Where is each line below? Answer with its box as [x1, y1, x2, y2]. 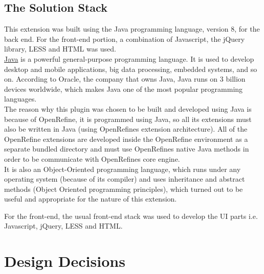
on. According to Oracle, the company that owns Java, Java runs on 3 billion [4, 73, 246, 84]
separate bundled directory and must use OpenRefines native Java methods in [4, 143, 249, 154]
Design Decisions [4, 251, 125, 271]
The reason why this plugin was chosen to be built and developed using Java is [4, 103, 252, 114]
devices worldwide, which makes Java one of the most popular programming [4, 83, 243, 94]
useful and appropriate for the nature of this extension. [4, 193, 177, 204]
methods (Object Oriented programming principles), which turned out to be [4, 183, 243, 194]
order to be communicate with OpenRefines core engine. [4, 153, 180, 164]
